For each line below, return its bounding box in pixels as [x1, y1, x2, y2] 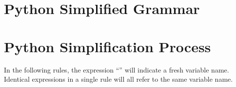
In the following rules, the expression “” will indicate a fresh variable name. [4, 64, 229, 74]
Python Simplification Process [4, 36, 211, 56]
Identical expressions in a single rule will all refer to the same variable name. [4, 74, 233, 84]
